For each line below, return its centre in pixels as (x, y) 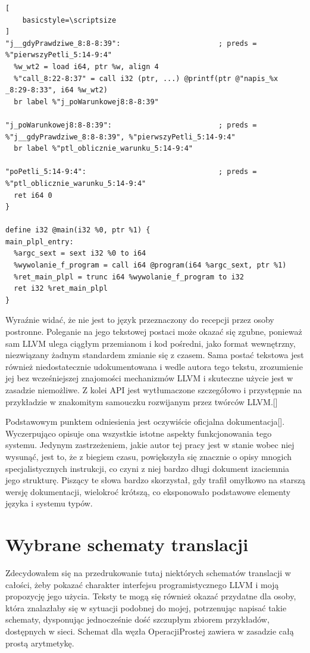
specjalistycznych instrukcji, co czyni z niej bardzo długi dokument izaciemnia (148, 468)
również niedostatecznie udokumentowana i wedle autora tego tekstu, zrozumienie (154, 366)
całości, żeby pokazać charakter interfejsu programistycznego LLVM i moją (142, 584)
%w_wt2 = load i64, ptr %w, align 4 (86, 66)
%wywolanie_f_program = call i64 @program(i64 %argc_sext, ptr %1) (150, 265)
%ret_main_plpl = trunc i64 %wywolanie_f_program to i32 (129, 277)
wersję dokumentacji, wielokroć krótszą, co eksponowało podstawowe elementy (148, 491)
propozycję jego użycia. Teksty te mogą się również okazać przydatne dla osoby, (151, 596)
